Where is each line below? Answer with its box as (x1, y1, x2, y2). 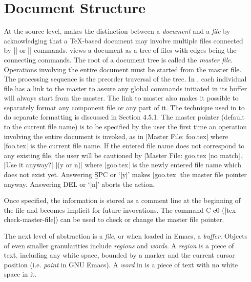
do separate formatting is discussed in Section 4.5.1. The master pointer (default (4, 112, 245, 122)
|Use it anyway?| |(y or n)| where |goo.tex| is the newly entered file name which (4, 160, 241, 170)
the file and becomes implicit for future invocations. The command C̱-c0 (4, 204, 220, 215)
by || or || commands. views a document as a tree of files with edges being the (4, 45, 237, 55)
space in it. (4, 269, 37, 279)
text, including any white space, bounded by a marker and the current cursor (4, 250, 235, 260)
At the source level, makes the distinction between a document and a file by (4, 26, 230, 36)
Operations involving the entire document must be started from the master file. (4, 64, 242, 74)
